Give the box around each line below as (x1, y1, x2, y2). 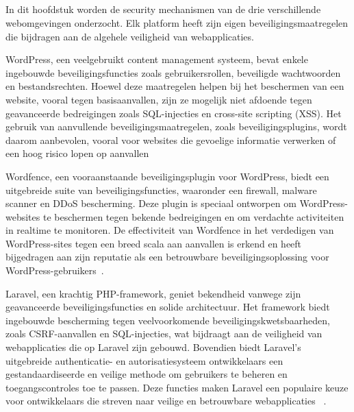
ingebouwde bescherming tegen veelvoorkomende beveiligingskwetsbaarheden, (5, 313, 331, 327)
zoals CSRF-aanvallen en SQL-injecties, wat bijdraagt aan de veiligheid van (5, 326, 323, 341)
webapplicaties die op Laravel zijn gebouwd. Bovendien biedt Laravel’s (5, 340, 301, 354)
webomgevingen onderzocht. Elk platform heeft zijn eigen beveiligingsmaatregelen (5, 15, 349, 29)
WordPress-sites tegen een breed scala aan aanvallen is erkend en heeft (5, 236, 302, 250)
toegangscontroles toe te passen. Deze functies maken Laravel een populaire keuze (5, 380, 349, 394)
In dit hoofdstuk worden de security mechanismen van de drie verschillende (5, 2, 321, 16)
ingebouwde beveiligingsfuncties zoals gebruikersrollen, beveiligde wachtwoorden (5, 65, 341, 80)
